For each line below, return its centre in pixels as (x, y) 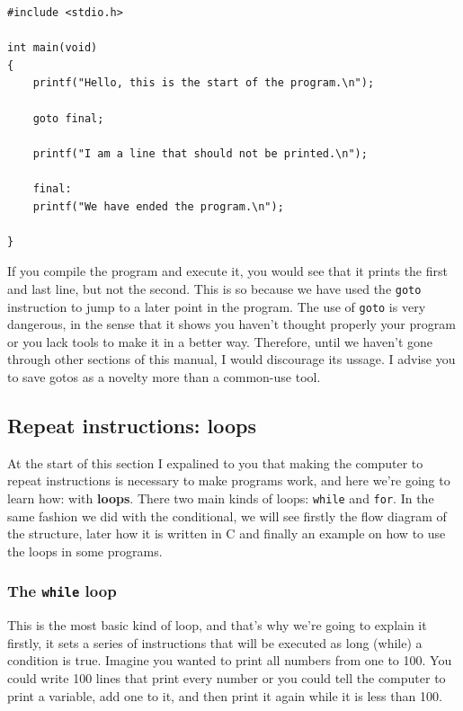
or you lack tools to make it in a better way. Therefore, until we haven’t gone (220, 341)
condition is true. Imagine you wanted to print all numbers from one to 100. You (230, 660)
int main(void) (53, 48)
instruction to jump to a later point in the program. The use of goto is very (217, 306)
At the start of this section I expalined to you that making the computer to (215, 462)
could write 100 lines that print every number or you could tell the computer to (227, 677)
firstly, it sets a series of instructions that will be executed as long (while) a (215, 642)
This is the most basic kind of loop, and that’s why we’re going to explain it (217, 625)
